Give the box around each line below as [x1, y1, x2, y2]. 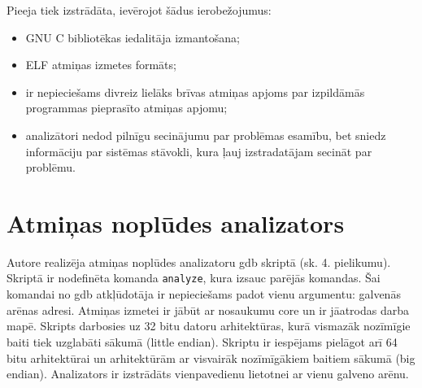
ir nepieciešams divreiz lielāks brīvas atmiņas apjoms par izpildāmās [25, 83, 365, 100]
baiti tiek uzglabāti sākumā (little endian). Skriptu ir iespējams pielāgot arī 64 [7, 333, 398, 350]
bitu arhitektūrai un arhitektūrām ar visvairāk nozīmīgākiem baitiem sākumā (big [7, 349, 415, 366]
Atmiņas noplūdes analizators [7, 206, 345, 239]
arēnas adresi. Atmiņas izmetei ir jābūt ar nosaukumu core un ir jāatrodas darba [7, 301, 409, 318]
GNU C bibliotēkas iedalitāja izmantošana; [25, 28, 240, 46]
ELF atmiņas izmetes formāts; [25, 56, 176, 73]
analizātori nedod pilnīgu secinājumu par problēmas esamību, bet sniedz [25, 126, 386, 143]
